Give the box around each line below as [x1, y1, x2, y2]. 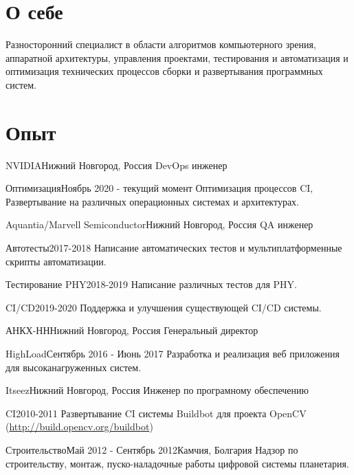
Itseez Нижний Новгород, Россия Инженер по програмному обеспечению [5, 383, 309, 397]
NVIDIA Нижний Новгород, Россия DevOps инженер [5, 157, 228, 172]
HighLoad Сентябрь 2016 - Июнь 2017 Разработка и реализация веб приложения [5, 346, 340, 360]
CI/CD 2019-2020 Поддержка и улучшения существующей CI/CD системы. [5, 300, 322, 314]
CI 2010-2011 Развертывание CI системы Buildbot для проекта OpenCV [5, 406, 307, 420]
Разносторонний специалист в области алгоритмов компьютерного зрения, [5, 37, 316, 52]
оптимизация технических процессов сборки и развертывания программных [5, 64, 323, 78]
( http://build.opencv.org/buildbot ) [5, 419, 153, 434]
